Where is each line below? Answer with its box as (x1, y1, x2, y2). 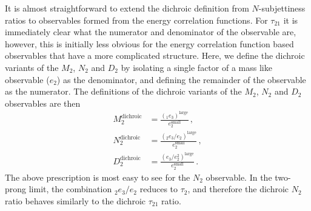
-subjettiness (258, 2, 306, 14)
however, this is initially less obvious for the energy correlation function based (5, 37, 294, 50)
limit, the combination (28, 183, 112, 195)
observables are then (5, 96, 81, 109)
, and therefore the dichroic (187, 183, 289, 195)
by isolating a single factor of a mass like (121, 61, 272, 73)
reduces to (139, 183, 178, 195)
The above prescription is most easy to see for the (5, 170, 190, 183)
